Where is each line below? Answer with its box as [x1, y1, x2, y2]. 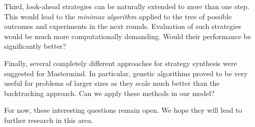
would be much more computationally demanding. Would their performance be [4, 30, 251, 41]
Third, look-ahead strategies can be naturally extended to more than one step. [4, 1, 249, 11]
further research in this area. [4, 114, 93, 125]
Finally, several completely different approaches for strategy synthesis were [4, 57, 237, 68]
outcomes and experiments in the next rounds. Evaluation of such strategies [4, 21, 241, 31]
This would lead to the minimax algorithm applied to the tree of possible [4, 11, 232, 21]
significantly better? [4, 41, 66, 51]
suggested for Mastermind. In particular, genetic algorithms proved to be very [4, 68, 248, 78]
